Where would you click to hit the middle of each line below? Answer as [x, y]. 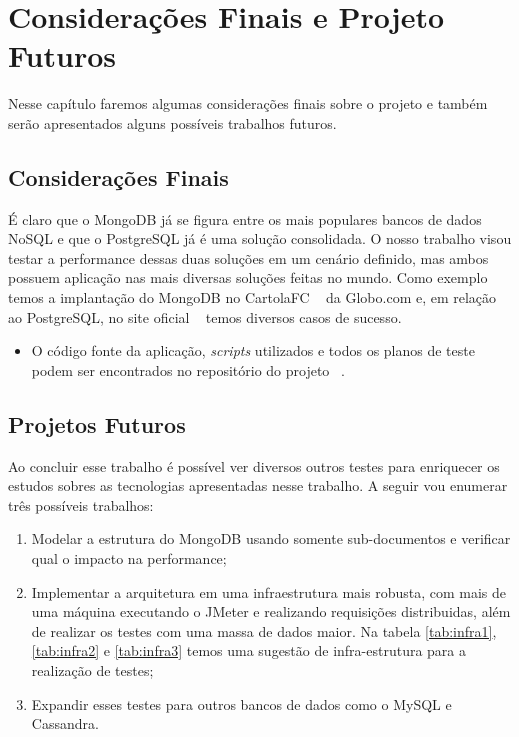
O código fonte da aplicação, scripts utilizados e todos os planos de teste [253, 350]
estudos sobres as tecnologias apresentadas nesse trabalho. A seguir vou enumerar [258, 485]
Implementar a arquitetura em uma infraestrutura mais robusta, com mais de [269, 591]
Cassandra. [65, 723]
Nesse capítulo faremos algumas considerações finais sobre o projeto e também [248, 103]
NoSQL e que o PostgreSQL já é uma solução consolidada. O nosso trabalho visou [260, 238]
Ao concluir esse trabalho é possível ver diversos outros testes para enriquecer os [254, 465]
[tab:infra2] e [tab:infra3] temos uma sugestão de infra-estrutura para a [249, 650]
